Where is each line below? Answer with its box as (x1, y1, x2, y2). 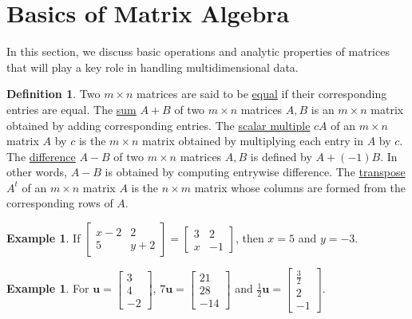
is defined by (250, 148, 312, 164)
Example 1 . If (6, 230, 81, 246)
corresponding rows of (6, 195, 113, 211)
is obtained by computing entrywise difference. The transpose (105, 163, 406, 180)
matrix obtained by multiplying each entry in (141, 132, 363, 149)
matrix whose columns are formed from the (194, 179, 406, 195)
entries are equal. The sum (6, 100, 137, 117)
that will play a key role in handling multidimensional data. (6, 58, 299, 75)
